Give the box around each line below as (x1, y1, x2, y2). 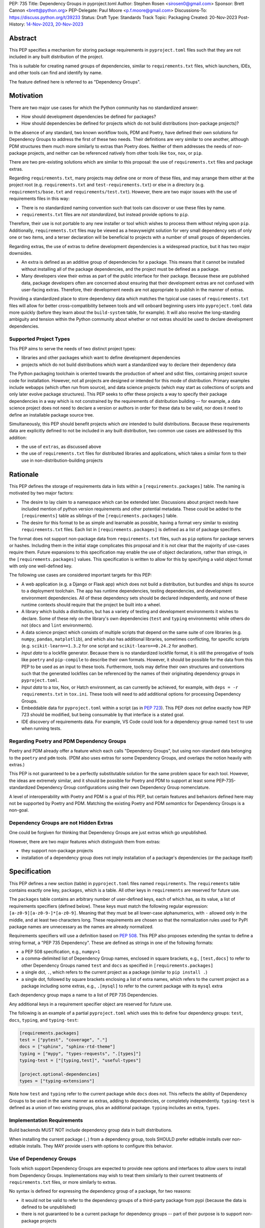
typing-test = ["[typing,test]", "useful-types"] (19, 1058, 141, 1063)
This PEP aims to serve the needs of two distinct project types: (9, 346, 136, 352)
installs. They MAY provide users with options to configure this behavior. (26, 1143, 173, 1149)
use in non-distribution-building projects (21, 457, 103, 463)
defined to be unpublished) (21, 1204, 76, 1210)
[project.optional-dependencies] (19, 1071, 100, 1077)
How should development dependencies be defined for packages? (21, 113, 157, 119)
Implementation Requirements (9, 1116, 83, 1123)
